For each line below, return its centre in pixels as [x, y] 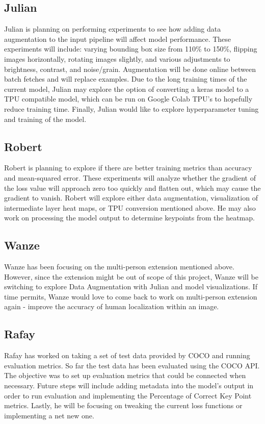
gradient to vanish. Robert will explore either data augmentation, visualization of [131, 198]
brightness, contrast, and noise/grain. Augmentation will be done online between [130, 69]
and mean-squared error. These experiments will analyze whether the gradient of [130, 177]
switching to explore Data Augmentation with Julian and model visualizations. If [131, 286]
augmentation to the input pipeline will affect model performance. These [118, 39]
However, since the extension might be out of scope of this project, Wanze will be [131, 276]
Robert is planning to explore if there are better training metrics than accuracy [128, 168]
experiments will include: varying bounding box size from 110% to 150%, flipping [131, 49]
